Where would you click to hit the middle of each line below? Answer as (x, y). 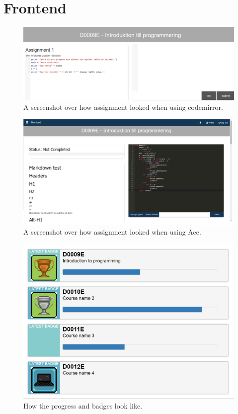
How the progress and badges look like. (83, 406)
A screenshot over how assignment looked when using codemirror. (123, 107)
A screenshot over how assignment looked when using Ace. (112, 231)
